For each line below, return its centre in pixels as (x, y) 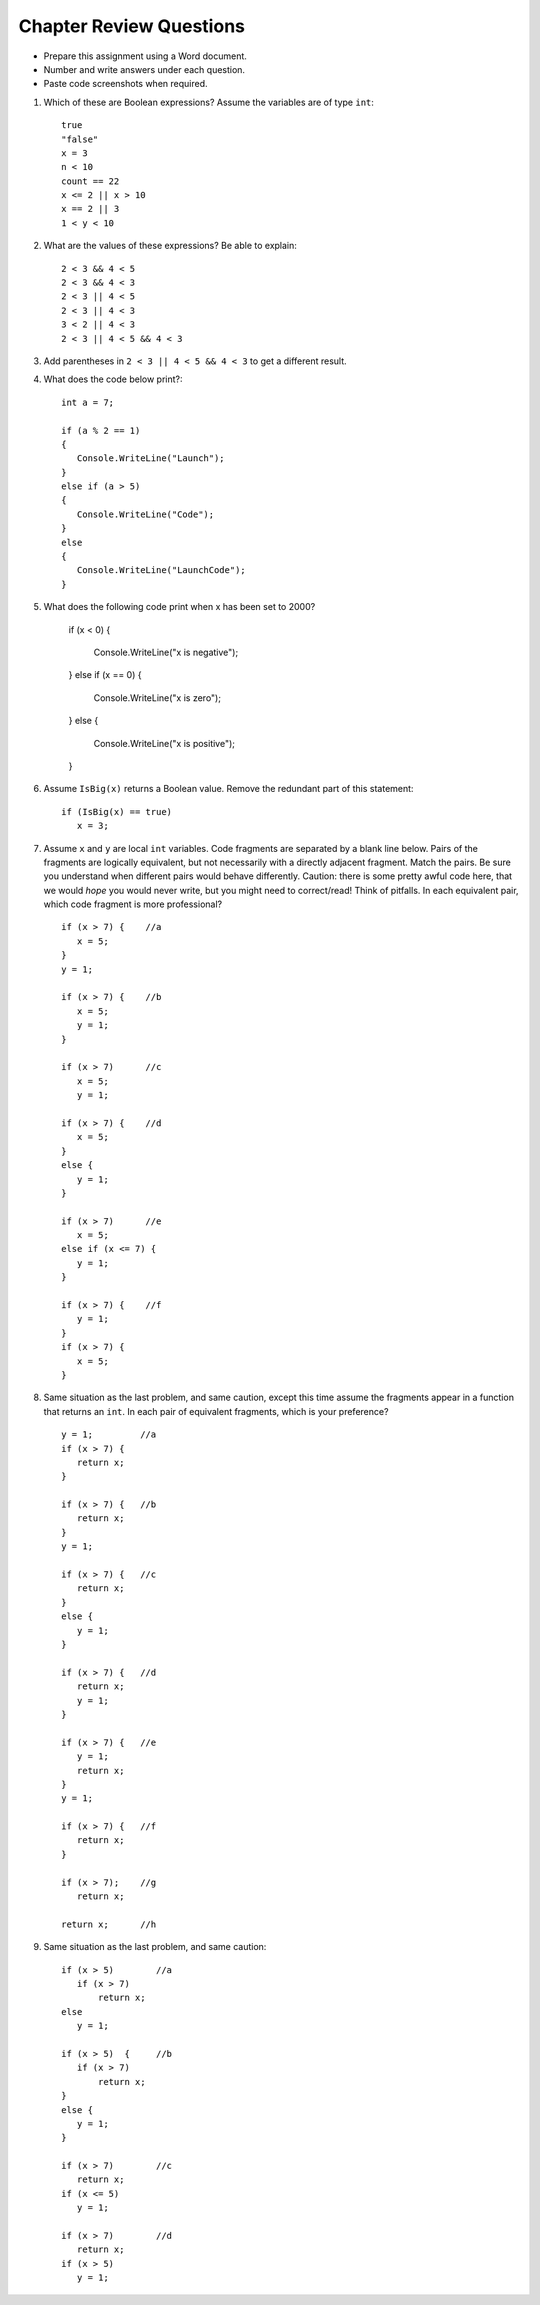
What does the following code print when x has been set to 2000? (179, 607)
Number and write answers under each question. (144, 69)
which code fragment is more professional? (133, 904)
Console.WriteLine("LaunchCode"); (161, 570)
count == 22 (90, 181)
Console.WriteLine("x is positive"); (164, 743)
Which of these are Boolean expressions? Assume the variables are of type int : (209, 102)
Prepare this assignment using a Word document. (145, 56)
